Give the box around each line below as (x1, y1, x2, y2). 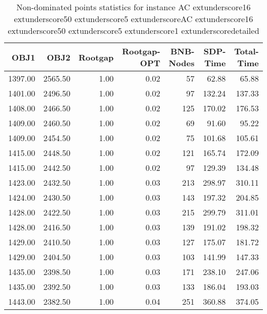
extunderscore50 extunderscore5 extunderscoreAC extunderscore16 (14, 13, 253, 25)
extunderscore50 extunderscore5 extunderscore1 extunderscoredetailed (8, 25, 259, 36)
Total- (234, 45, 259, 57)
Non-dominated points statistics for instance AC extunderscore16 (16, 1, 251, 13)
